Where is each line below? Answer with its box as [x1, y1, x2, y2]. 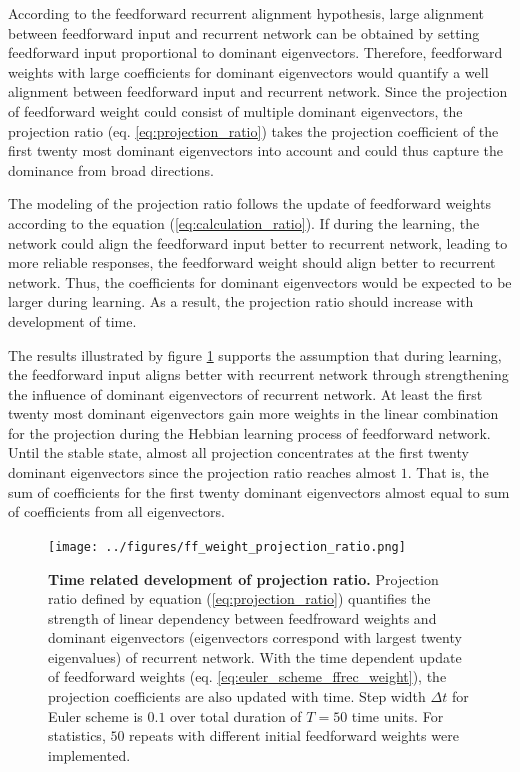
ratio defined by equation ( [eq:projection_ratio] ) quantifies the [48, 588, 431, 609]
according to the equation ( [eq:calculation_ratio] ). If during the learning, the [8, 212, 480, 233]
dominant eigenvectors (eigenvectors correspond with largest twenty [48, 627, 462, 648]
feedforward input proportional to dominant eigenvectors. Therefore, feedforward [8, 42, 503, 63]
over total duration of [170, 705, 302, 726]
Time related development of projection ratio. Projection [48, 568, 439, 589]
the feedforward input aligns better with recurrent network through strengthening [8, 364, 509, 385]
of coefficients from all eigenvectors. [8, 501, 225, 522]
